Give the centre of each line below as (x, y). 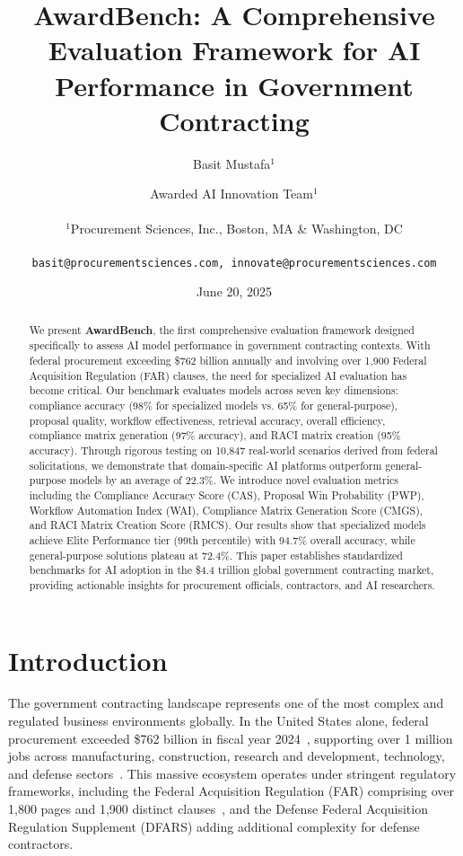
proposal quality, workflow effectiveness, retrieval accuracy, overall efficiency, (207, 420)
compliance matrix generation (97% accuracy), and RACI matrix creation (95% (215, 435)
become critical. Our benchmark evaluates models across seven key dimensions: (214, 390)
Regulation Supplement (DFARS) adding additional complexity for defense (214, 826)
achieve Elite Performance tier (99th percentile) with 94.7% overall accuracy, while (222, 539)
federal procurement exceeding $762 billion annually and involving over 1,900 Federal (228, 361)
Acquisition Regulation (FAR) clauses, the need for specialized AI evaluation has (218, 375)
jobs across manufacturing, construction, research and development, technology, (227, 756)
